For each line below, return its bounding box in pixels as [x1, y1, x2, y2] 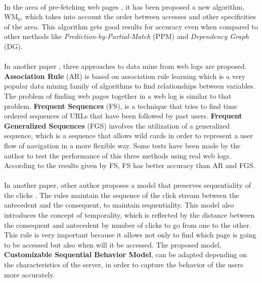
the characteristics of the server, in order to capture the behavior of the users [4, 259, 243, 270]
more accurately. [4, 269, 55, 279]
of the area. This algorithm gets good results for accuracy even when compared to [4, 21, 258, 31]
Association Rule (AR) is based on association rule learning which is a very [4, 70, 245, 81]
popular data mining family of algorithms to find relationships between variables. [4, 80, 255, 91]
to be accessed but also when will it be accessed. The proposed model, [4, 239, 222, 250]
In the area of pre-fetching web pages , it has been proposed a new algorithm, [4, 1, 245, 12]
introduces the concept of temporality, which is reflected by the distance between [4, 210, 255, 220]
